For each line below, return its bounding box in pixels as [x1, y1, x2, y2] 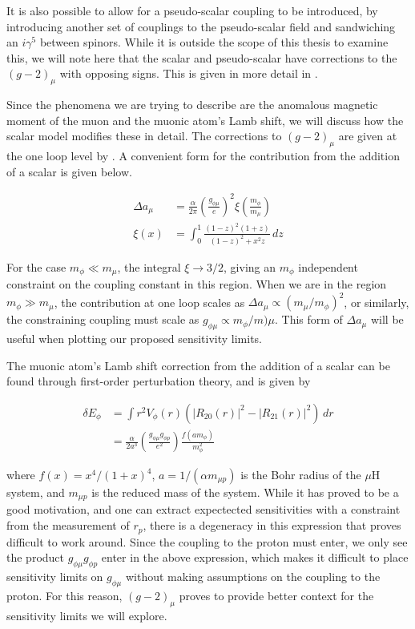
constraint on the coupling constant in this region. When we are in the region [6, 276, 387, 292]
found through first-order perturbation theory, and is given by [6, 373, 311, 389]
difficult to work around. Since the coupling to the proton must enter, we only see [6, 533, 408, 550]
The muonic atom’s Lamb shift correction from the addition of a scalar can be [6, 357, 390, 373]
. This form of [274, 311, 343, 328]
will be [370, 311, 404, 328]
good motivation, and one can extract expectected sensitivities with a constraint [6, 501, 401, 518]
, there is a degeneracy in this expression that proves [143, 517, 401, 534]
